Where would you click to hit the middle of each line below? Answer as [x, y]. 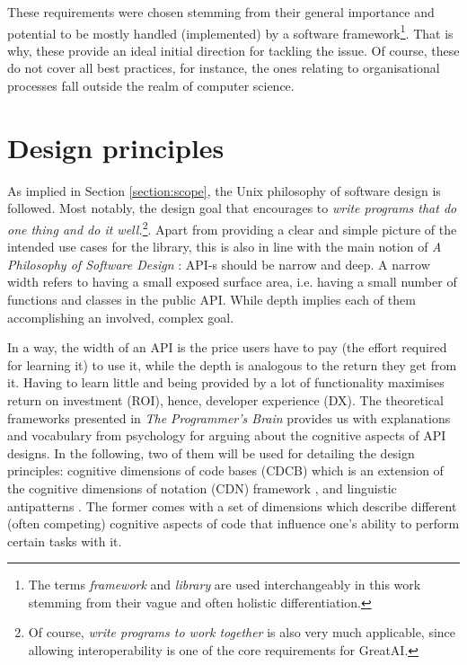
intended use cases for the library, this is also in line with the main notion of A [225, 247]
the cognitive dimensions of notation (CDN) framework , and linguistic [202, 488]
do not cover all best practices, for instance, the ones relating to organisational [224, 68]
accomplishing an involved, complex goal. [121, 317]
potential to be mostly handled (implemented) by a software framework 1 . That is [230, 31]
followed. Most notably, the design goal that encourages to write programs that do [232, 208]
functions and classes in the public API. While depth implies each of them [211, 299]
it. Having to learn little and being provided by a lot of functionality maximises [226, 382]
